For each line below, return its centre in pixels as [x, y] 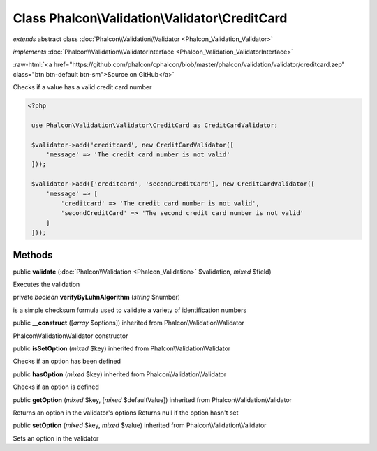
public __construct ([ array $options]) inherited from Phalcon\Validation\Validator [128, 323]
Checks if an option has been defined [67, 361]
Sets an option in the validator [56, 438]
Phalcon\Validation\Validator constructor [71, 336]
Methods [33, 255]
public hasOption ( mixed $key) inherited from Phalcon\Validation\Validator [120, 374]
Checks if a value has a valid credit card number [82, 87]
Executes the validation [46, 284]
